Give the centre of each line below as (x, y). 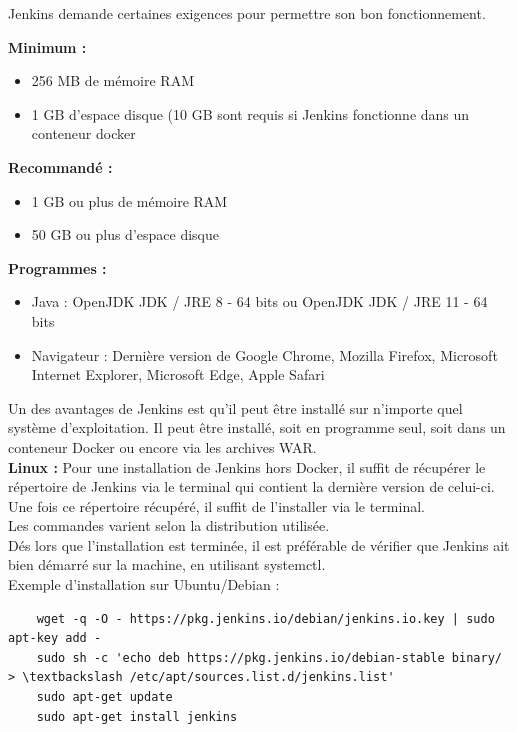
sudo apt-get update (104, 697)
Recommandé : (60, 166)
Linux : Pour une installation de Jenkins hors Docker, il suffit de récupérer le (247, 466)
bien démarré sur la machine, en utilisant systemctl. (167, 564)
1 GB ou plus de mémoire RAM (129, 200)
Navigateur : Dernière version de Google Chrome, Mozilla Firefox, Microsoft (264, 354)
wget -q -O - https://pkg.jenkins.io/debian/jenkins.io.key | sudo (265, 618)
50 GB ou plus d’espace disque (125, 234)
